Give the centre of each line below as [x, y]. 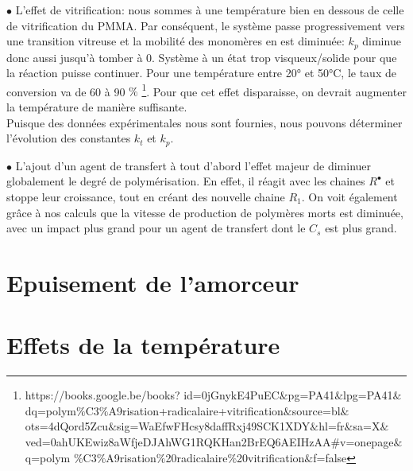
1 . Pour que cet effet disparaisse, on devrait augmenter [274, 90]
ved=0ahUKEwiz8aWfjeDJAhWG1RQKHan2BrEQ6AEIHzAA [178, 441]
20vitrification [271, 457]
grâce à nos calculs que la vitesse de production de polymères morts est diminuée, [205, 212]
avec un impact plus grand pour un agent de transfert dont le [156, 228]
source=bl [316, 410]
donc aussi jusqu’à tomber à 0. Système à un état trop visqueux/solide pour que [202, 57]
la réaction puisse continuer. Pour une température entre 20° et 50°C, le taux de [201, 73]
